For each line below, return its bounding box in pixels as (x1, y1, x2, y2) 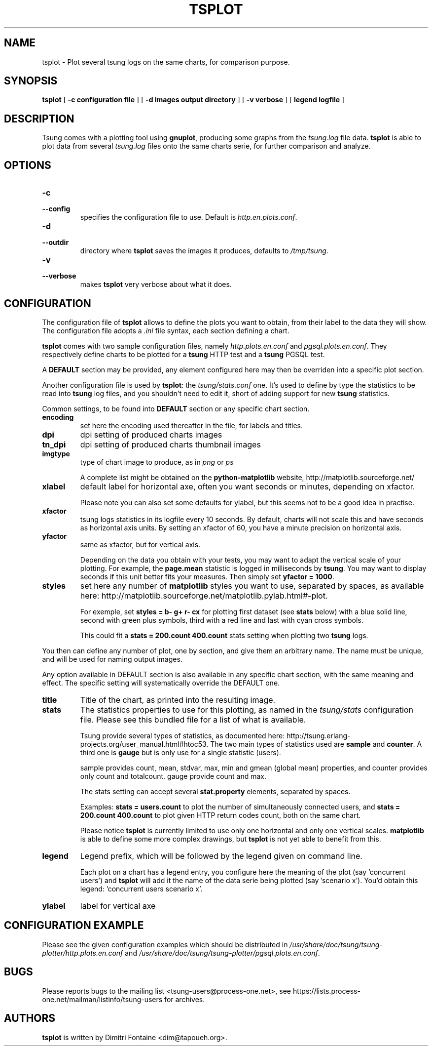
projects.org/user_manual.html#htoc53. (80, 739, 209, 748)
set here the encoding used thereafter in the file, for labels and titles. (80, 421, 303, 430)
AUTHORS (4, 1012, 56, 1025)
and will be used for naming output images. (42, 654, 182, 663)
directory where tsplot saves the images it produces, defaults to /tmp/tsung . (80, 246, 328, 255)
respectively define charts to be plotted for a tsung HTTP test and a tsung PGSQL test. (42, 350, 325, 359)
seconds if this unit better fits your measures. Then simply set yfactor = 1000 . (80, 572, 334, 581)
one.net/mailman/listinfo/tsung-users (42, 995, 163, 1004)
